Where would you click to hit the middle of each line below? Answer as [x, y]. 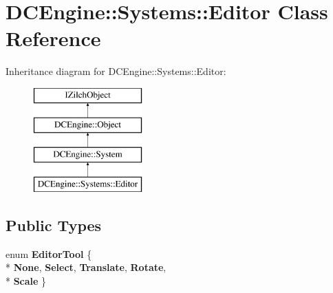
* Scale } [26, 281]
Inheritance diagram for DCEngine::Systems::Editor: [116, 71]
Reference [53, 38]
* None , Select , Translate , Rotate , [86, 267]
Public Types [54, 225]
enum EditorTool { [49, 253]
